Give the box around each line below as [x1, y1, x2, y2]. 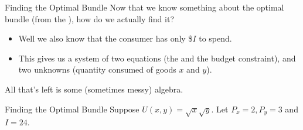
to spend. [199, 32, 232, 45]
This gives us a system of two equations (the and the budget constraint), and [18, 52, 296, 64]
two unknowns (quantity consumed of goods [18, 63, 176, 76]
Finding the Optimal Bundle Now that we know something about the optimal [5, 1, 284, 13]
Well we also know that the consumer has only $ [18, 32, 193, 45]
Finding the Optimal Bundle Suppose [5, 102, 139, 115]
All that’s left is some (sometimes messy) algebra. [5, 83, 183, 95]
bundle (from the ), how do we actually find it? [5, 12, 175, 25]
